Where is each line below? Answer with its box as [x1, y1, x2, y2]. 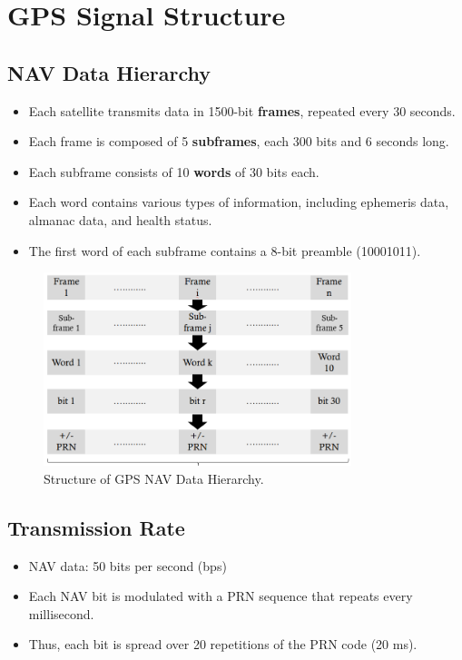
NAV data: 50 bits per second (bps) [28, 556, 227, 575]
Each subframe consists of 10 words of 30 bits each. [28, 162, 319, 181]
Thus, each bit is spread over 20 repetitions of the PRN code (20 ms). [28, 635, 418, 654]
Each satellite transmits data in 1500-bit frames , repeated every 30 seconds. [28, 101, 456, 120]
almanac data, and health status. [28, 210, 212, 229]
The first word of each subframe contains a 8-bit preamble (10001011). [28, 241, 421, 260]
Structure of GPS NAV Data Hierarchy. [44, 468, 264, 488]
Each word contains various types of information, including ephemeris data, [28, 192, 449, 212]
